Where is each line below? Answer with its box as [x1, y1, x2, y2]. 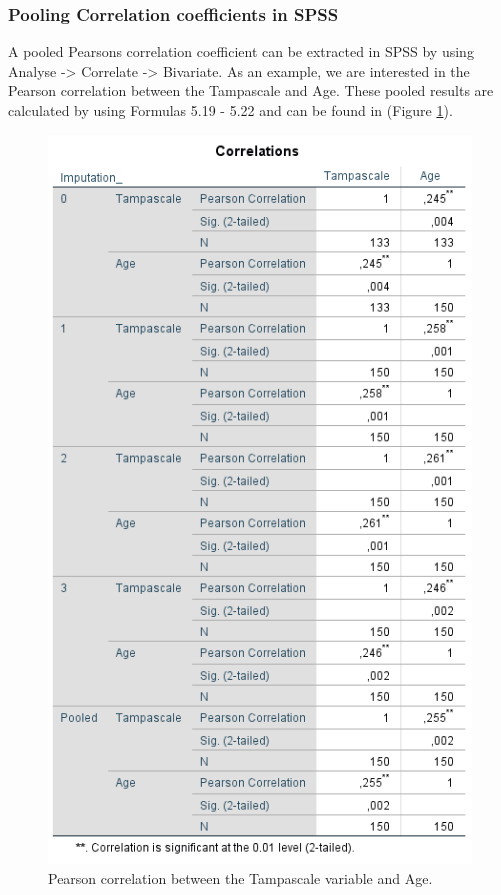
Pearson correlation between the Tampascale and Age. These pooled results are [8, 80, 494, 101]
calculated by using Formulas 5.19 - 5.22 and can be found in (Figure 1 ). [8, 100, 453, 120]
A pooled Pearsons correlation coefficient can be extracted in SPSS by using [8, 41, 474, 62]
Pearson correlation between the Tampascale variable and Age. [48, 867, 433, 888]
